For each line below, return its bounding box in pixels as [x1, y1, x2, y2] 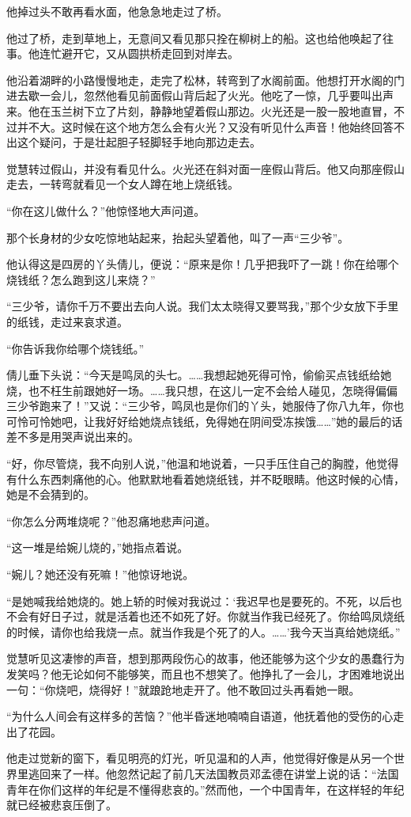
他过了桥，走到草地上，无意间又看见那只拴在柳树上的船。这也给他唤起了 [6, 29, 383, 46]
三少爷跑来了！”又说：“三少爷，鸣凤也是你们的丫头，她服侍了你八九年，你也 [6, 397, 405, 414]
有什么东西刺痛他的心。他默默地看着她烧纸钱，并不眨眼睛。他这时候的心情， [6, 470, 405, 487]
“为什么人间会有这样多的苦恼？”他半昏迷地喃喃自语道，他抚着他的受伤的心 [6, 708, 394, 724]
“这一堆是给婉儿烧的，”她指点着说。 [6, 539, 189, 556]
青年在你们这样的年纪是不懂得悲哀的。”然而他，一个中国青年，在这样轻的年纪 [6, 781, 405, 797]
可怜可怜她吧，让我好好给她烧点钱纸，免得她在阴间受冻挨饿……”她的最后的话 [6, 412, 403, 429]
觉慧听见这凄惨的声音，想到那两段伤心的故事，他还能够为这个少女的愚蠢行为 [6, 650, 405, 667]
